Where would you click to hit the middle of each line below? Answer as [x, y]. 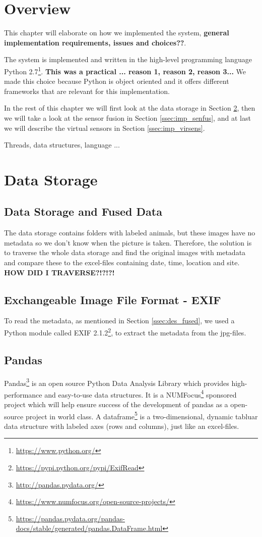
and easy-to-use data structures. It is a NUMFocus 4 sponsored [141, 394]
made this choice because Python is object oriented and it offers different [117, 81]
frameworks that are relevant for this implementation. [87, 91]
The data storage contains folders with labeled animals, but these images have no [130, 233]
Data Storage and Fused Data [83, 211]
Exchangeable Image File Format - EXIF [113, 299]
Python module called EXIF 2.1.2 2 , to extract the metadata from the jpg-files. [125, 332]
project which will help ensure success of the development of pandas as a [116, 404]
